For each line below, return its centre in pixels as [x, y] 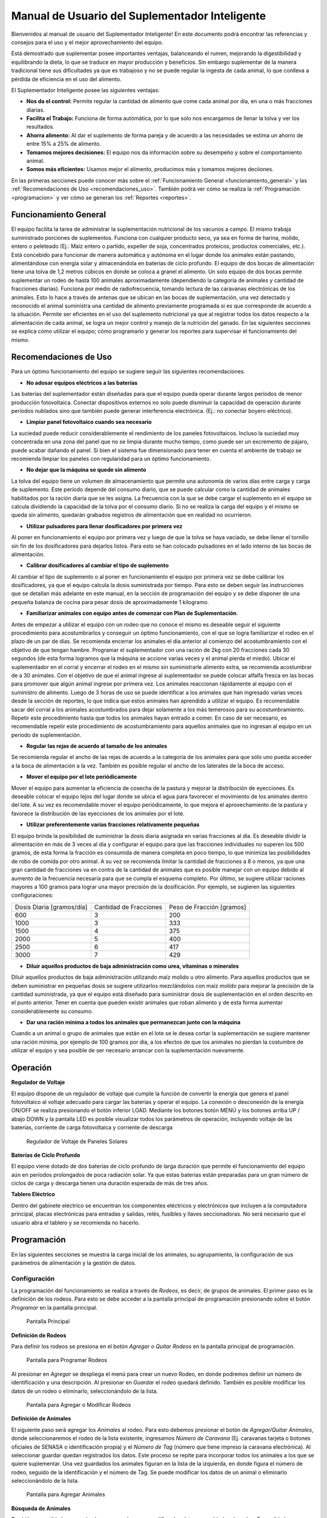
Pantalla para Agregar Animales [66, 1494]
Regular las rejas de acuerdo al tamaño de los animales [97, 746]
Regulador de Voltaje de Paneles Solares [77, 1141]
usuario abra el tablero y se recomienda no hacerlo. [76, 1222]
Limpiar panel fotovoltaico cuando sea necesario [89, 422]
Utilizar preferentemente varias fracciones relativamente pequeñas [113, 825]
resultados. [40, 127]
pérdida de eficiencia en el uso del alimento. [66, 79]
